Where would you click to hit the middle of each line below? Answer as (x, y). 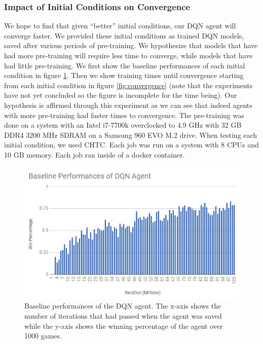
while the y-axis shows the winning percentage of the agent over (124, 326)
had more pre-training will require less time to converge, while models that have (128, 55)
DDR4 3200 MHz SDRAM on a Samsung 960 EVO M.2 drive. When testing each (131, 135)
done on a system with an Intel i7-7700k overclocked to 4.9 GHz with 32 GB (123, 125)
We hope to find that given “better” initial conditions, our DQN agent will (120, 26)
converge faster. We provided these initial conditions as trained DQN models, (124, 35)
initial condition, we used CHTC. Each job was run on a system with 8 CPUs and (131, 145)
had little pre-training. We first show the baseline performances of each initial (125, 65)
